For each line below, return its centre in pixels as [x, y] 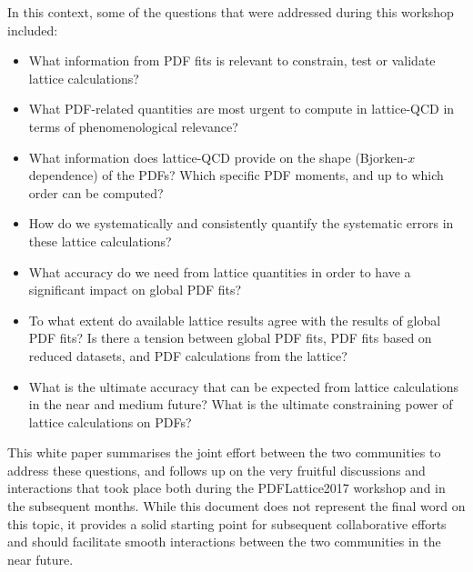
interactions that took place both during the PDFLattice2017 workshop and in [226, 488]
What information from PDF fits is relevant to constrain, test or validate [232, 60]
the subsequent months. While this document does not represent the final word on [236, 506]
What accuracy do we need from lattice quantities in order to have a [220, 271]
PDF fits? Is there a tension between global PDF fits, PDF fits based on [230, 338]
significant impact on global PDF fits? [135, 290]
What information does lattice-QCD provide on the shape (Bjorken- [218, 157]
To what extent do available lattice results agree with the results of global [235, 320]
